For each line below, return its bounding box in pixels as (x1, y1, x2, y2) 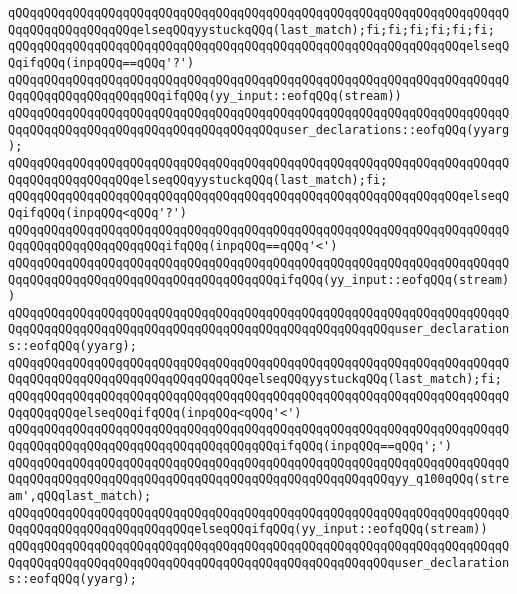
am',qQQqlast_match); (8, 489, 152, 504)
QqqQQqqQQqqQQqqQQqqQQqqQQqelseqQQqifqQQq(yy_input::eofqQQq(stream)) (8, 522, 488, 537)
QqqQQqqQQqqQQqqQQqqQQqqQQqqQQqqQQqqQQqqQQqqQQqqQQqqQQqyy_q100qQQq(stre (8, 472, 510, 487)
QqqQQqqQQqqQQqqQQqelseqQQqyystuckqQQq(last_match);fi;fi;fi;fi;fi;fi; (8, 22, 495, 37)
